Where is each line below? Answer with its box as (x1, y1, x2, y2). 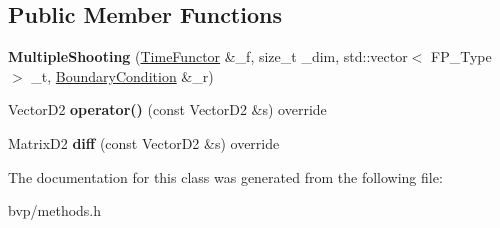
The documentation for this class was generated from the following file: (8, 166, 443, 187)
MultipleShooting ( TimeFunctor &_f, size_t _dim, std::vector (8, 46, 408, 67)
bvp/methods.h (8, 200, 102, 221)
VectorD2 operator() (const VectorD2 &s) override (8, 99, 327, 120)
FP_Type (431, 46, 492, 67)
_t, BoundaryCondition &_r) (31, 65, 214, 86)
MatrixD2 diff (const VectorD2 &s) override (8, 132, 280, 153)
